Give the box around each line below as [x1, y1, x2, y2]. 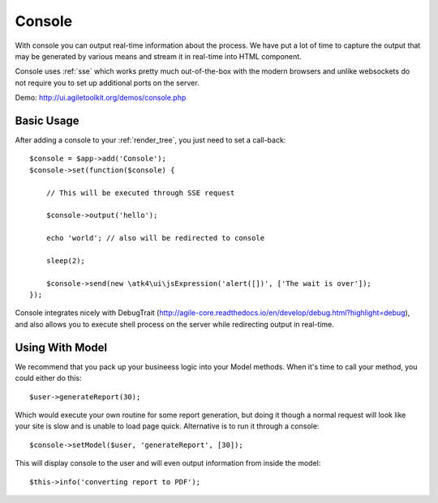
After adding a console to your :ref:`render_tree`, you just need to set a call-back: [15, 135, 286, 145]
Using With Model [15, 340, 108, 354]
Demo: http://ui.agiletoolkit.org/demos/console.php [15, 93, 187, 103]
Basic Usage [15, 113, 79, 127]
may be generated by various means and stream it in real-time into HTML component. [15, 51, 302, 61]
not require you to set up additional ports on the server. [15, 78, 200, 87]
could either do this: [15, 373, 82, 383]
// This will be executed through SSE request [45, 188, 235, 198]
